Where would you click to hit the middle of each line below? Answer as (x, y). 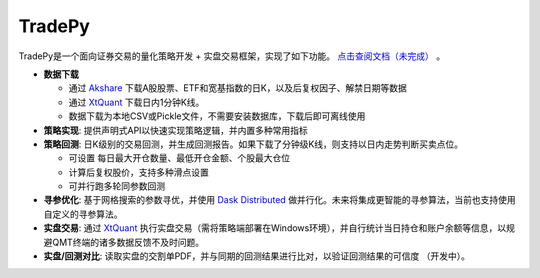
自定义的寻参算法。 (83, 214)
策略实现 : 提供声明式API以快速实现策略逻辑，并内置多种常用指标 (176, 130)
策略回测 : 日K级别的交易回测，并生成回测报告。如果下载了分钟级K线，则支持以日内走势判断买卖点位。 (253, 144)
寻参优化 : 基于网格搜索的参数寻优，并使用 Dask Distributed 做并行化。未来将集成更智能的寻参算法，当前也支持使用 (280, 200)
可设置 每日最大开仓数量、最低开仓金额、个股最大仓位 (179, 158)
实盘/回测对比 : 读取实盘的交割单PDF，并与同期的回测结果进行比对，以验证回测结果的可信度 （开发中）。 (256, 256)
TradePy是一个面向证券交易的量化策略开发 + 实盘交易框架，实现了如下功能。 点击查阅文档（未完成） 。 (231, 56)
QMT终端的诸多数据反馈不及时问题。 (128, 242)
